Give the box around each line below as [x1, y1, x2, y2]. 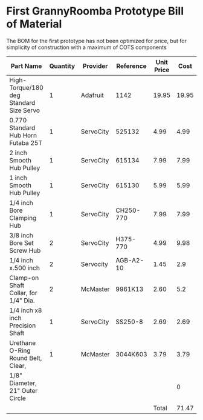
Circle [9, 394, 26, 402]
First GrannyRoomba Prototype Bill [6, 4, 184, 18]
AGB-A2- [115, 256, 144, 264]
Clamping [9, 213, 37, 222]
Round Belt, [9, 353, 42, 362]
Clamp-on [9, 273, 39, 282]
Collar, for [9, 288, 37, 297]
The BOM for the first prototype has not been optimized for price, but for [6, 37, 187, 44]
